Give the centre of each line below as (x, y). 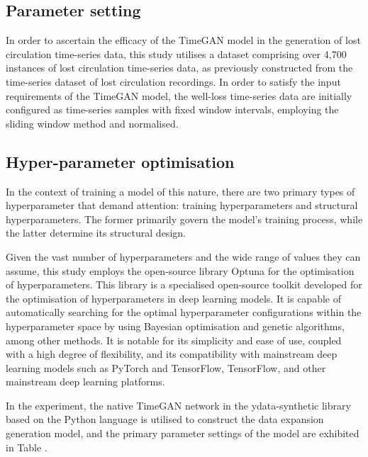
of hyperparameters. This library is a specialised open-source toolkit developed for (184, 284)
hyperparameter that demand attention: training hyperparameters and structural (182, 205)
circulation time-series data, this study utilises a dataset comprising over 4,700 (176, 53)
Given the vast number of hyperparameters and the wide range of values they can (183, 256)
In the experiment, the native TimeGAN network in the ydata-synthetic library (178, 405)
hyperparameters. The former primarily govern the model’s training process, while (184, 219)
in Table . (27, 447)
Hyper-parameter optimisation (120, 161)
